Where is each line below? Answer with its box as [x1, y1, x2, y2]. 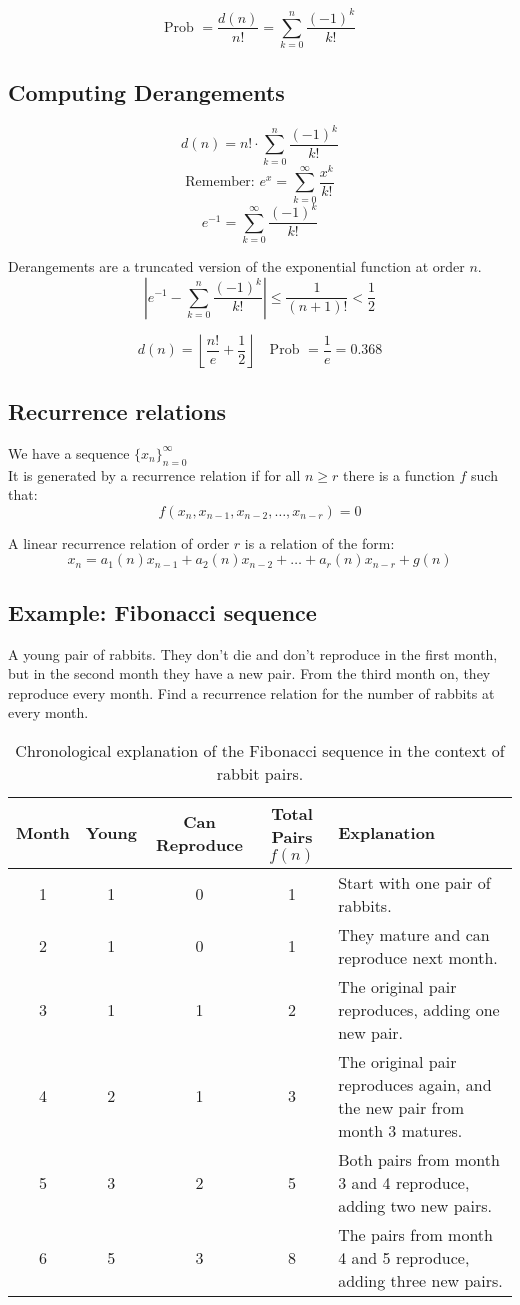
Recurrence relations [8, 395, 227, 426]
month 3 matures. [338, 1118, 463, 1142]
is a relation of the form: [244, 532, 395, 553]
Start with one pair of [338, 870, 491, 894]
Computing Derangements [8, 76, 285, 107]
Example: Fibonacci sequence [8, 596, 317, 627]
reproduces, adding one [338, 997, 500, 1021]
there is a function [343, 464, 455, 485]
